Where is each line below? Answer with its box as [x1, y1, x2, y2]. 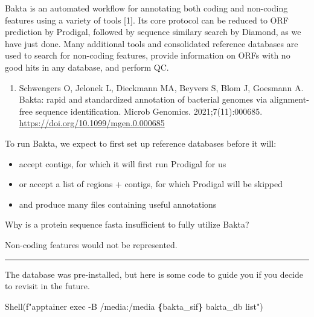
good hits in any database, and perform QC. [5, 60, 169, 73]
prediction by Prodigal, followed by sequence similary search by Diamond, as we [5, 25, 301, 38]
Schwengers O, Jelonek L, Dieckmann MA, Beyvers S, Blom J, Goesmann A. [19, 81, 304, 94]
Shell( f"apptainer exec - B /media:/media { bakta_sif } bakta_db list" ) [5, 299, 263, 312]
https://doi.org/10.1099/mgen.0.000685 [19, 117, 165, 129]
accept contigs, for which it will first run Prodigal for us [19, 157, 226, 170]
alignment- [269, 93, 309, 106]
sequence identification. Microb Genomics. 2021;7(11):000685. [35, 104, 263, 117]
